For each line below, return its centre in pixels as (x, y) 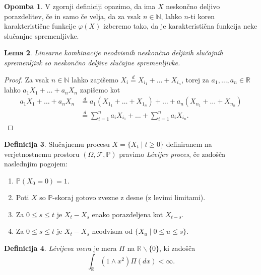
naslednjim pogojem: (36, 164)
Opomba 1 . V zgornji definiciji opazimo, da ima (80, 6)
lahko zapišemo (95, 79)
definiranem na (189, 144)
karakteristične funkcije (40, 26)
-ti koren (201, 16)
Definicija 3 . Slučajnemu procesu (57, 144)
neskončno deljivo (193, 6)
